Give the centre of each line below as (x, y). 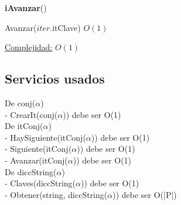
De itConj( (24, 126)
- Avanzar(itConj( (36, 160)
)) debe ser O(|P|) (145, 194)
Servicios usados (55, 79)
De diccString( (31, 171)
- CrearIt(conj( (31, 114)
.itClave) (65, 27)
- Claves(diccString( (40, 183)
